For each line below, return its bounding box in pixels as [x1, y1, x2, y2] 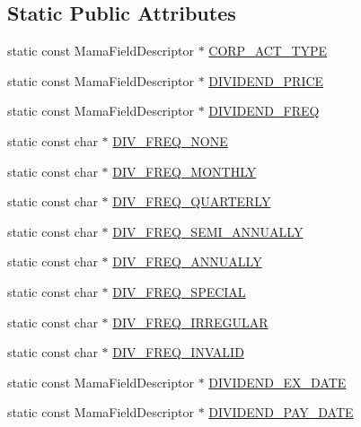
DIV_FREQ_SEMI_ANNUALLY [112, 222, 304, 240]
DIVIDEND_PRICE [208, 71, 324, 90]
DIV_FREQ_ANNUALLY [112, 252, 262, 271]
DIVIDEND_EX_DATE [208, 372, 347, 391]
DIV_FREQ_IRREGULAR [112, 312, 269, 331]
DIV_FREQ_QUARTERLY [112, 192, 271, 211]
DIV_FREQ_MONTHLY [112, 161, 257, 180]
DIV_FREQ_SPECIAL [112, 282, 246, 301]
